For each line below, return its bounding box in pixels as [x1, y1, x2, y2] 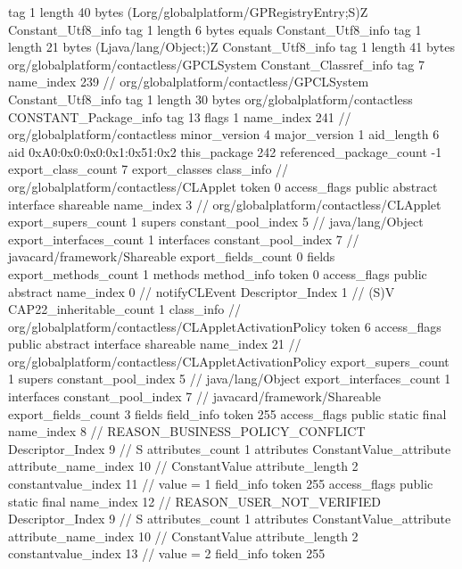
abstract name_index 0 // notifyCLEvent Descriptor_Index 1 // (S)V [8, 282, 395, 301]
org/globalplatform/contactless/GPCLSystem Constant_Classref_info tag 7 [8, 54, 425, 73]
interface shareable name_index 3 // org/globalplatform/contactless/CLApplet [8, 194, 441, 213]
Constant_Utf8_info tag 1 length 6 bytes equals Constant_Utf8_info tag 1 [8, 20, 422, 38]
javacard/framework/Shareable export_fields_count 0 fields [8, 247, 335, 266]
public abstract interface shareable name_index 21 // [8, 334, 301, 353]
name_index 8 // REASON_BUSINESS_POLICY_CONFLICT [8, 422, 366, 441]
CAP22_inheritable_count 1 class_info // [8, 300, 241, 318]
